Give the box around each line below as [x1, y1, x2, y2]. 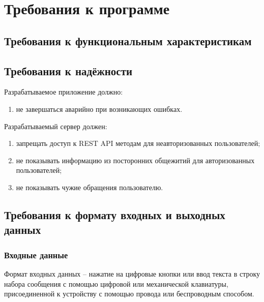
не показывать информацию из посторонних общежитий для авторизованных [16, 155, 255, 165]
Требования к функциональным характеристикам [4, 33, 252, 48]
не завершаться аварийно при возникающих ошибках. [16, 103, 183, 114]
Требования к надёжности [4, 63, 133, 78]
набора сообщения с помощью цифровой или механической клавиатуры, [4, 278, 228, 289]
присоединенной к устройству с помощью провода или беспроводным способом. [4, 288, 254, 299]
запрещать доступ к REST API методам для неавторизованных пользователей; [16, 138, 260, 148]
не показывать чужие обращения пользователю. [16, 182, 163, 192]
